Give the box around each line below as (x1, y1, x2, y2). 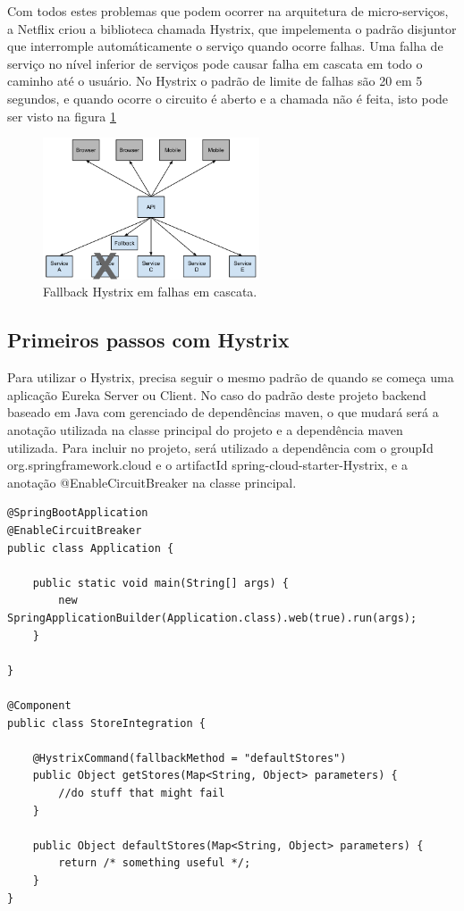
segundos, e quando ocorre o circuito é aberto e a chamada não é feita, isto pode (7, 88, 449, 107)
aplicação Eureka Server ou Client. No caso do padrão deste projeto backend (7, 385, 426, 404)
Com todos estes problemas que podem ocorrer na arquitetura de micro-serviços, (7, 2, 449, 20)
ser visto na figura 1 (7, 106, 116, 125)
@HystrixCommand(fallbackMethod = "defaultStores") (32, 751, 347, 765)
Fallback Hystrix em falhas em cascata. (43, 282, 257, 301)
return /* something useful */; (58, 857, 251, 870)
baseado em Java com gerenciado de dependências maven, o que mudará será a (7, 403, 439, 422)
